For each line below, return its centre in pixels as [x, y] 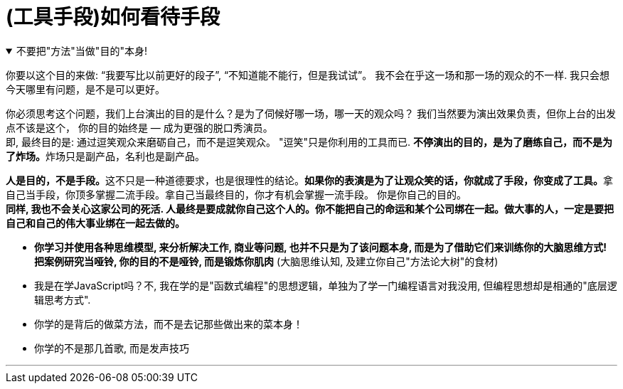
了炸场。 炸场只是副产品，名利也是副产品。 [105, 156]
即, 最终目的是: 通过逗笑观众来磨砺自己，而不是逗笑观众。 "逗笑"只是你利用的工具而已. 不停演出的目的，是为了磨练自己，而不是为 [309, 142]
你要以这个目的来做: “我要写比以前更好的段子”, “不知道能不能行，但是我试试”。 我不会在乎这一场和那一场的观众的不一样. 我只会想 [308, 75]
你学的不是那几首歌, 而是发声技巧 [112, 348]
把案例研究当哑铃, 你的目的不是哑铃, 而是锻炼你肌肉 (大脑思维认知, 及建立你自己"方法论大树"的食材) [266, 261]
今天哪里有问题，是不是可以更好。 [85, 89]
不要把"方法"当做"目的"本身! [81, 50]
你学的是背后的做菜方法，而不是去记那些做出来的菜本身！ [169, 324]
